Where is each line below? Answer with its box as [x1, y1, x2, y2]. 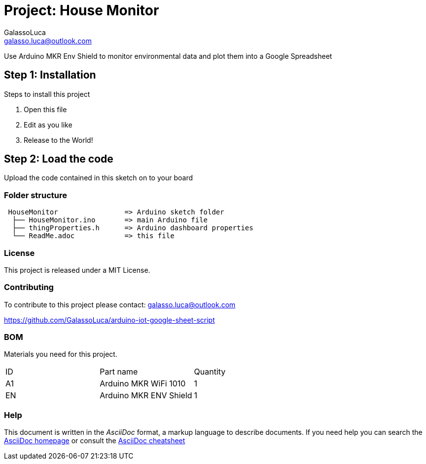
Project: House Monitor [4, 2, 159, 19]
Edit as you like [24, 120, 72, 129]
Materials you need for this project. [4, 350, 117, 359]
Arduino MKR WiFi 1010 [100, 379, 186, 389]
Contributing [4, 282, 54, 293]
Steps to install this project [4, 89, 90, 98]
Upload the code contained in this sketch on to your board [4, 173, 193, 182]
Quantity [194, 367, 226, 377]
